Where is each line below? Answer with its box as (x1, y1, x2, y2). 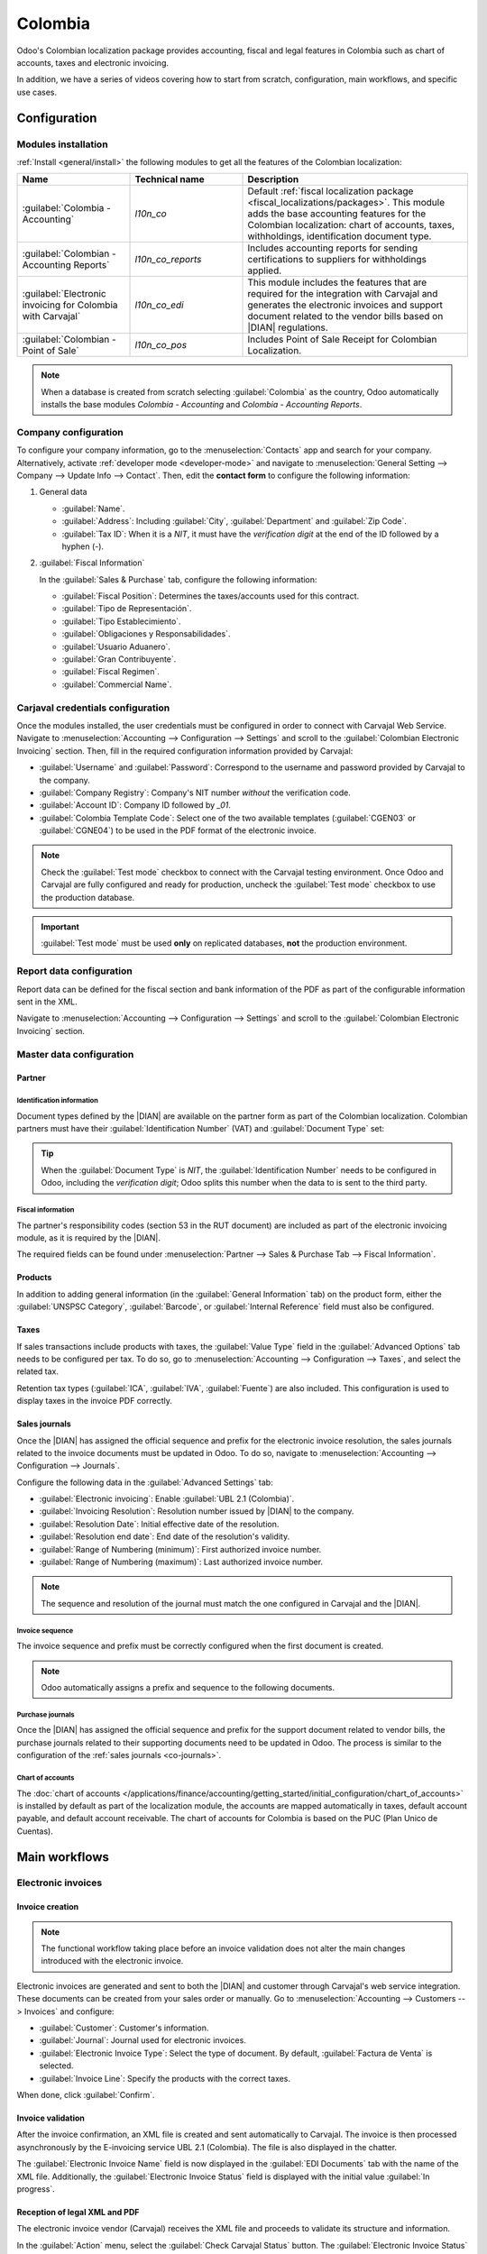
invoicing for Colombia (22, 298, 118, 311)
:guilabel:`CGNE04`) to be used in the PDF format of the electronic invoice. (39, 825, 317, 836)
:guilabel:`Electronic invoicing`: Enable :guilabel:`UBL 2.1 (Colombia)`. (39, 1493, 295, 1505)
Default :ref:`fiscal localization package (247, 185, 414, 197)
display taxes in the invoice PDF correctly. (16, 1396, 173, 1406)
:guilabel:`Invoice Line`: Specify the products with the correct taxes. (39, 2073, 291, 2084)
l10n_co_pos (134, 339, 188, 352)
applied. (247, 264, 282, 277)
